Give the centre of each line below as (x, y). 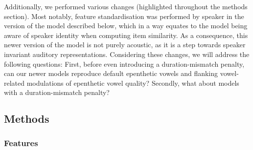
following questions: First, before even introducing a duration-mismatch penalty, (124, 64)
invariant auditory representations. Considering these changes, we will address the (127, 54)
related (14, 83)
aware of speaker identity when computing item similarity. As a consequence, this (126, 35)
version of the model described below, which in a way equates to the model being (126, 26)
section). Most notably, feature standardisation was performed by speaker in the (124, 16)
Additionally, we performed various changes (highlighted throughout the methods (126, 6)
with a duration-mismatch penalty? (57, 92)
